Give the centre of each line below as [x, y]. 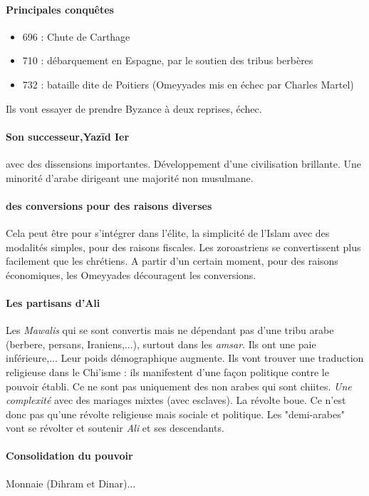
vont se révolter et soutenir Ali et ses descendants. [115, 428]
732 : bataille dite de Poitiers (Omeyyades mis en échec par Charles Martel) [188, 84]
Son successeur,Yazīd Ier [68, 136]
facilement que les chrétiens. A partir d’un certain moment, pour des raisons [172, 261]
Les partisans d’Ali [53, 302]
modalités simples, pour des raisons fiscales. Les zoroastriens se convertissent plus [183, 247]
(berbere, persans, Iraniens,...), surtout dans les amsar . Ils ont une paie [161, 344]
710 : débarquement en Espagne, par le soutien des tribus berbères [168, 60]
